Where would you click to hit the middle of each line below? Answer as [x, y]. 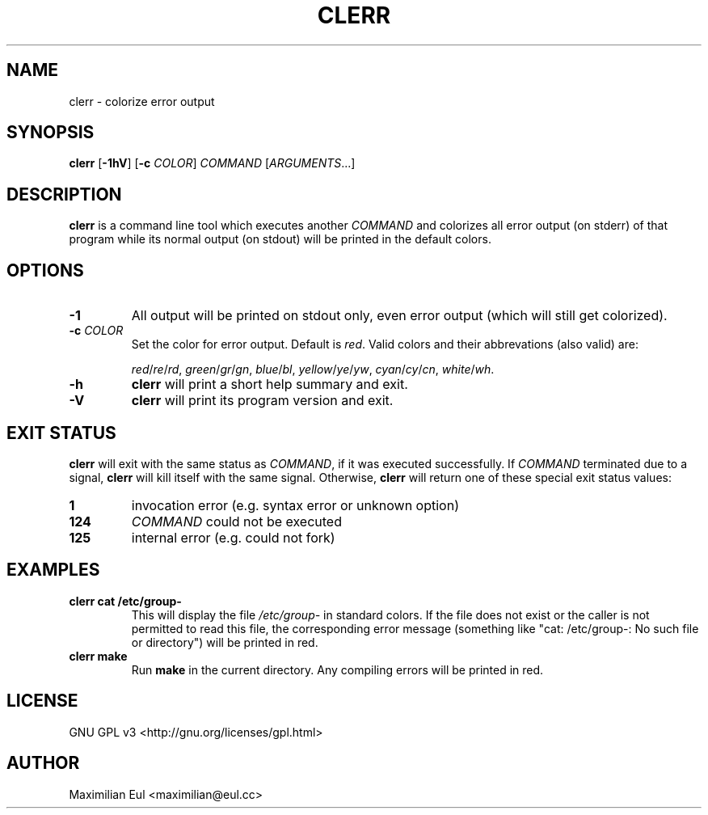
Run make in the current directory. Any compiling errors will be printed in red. [337, 669]
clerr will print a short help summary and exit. [270, 384]
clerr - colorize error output [142, 101]
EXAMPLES [53, 570]
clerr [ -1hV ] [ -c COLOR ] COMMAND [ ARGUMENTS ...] [212, 163]
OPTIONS [45, 270]
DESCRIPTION [64, 194]
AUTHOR [43, 763]
